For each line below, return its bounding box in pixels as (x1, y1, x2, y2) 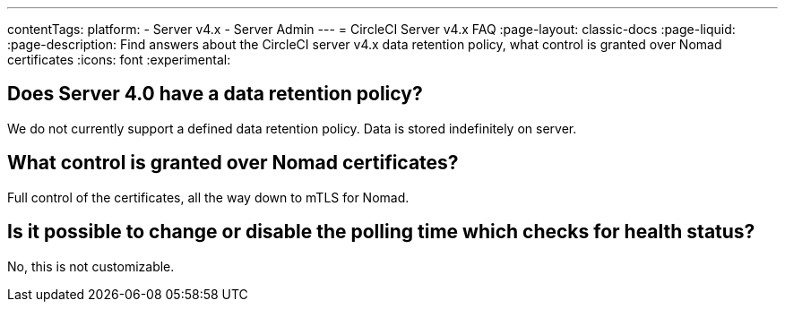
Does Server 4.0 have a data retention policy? (7, 82, 423, 106)
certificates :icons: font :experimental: (7, 52, 231, 67)
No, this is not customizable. (7, 258, 175, 274)
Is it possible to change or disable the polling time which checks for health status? (7, 220, 755, 244)
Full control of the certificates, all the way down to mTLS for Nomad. (7, 189, 410, 205)
